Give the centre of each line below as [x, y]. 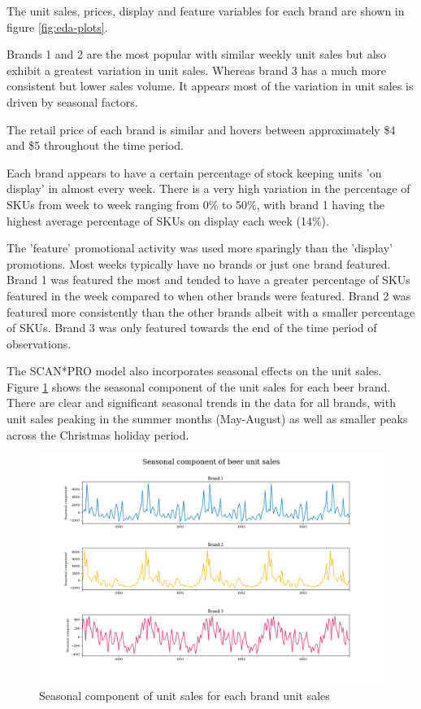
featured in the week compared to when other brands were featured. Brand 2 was [209, 295]
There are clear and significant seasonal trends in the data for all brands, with [201, 403]
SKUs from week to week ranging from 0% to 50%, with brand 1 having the [195, 204]
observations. [39, 343]
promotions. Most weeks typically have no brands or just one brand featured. [199, 263]
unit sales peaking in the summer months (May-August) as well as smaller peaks [207, 419]
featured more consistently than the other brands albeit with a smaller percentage [211, 311]
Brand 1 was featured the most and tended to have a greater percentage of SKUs [208, 280]
